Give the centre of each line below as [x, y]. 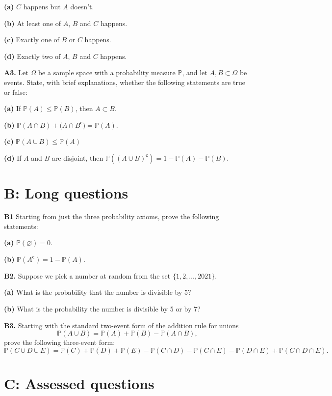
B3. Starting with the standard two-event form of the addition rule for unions [121, 325]
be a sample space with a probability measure [107, 72]
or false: [16, 92]
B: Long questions [66, 193]
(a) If [13, 108]
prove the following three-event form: [60, 342]
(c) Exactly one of [32, 40]
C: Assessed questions [79, 383]
